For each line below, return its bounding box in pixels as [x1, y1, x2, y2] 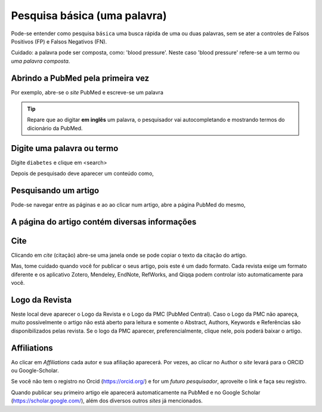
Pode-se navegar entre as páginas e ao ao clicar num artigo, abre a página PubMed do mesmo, [11, 201, 246, 208]
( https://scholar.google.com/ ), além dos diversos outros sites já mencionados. [11, 397, 203, 404]
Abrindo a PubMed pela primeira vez [11, 73, 150, 83]
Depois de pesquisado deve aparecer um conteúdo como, [11, 170, 154, 177]
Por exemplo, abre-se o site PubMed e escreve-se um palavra [11, 88, 163, 96]
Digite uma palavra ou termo [11, 143, 119, 153]
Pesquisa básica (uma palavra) [11, 9, 167, 22]
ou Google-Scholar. [11, 367, 59, 374]
